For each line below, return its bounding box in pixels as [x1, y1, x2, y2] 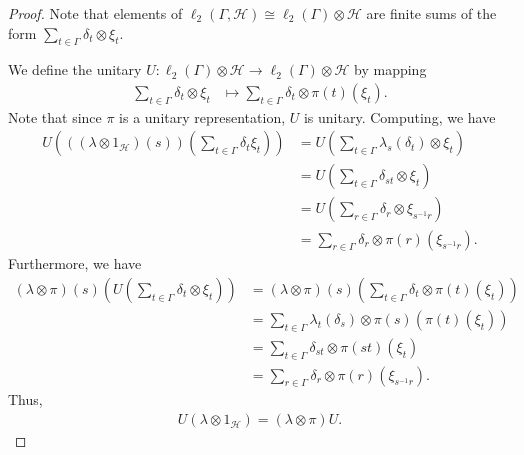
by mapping [354, 59, 427, 80]
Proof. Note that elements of [8, 3, 183, 23]
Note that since [8, 106, 102, 127]
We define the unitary [8, 59, 142, 80]
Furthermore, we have [8, 253, 142, 274]
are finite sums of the [366, 3, 497, 23]
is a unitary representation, [119, 106, 286, 127]
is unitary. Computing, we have [303, 106, 496, 127]
